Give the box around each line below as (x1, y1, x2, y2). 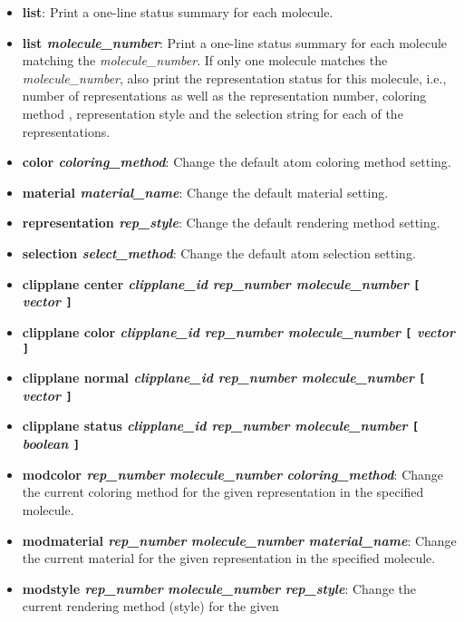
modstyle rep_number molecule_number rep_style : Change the (22, 578, 416, 598)
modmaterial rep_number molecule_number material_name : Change (22, 530, 457, 549)
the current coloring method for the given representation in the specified (22, 482, 424, 501)
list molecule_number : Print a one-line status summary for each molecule (22, 33, 448, 52)
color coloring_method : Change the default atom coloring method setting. (22, 152, 451, 171)
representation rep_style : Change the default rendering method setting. (22, 213, 440, 232)
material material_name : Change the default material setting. (22, 182, 389, 201)
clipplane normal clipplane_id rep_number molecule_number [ (22, 368, 426, 387)
